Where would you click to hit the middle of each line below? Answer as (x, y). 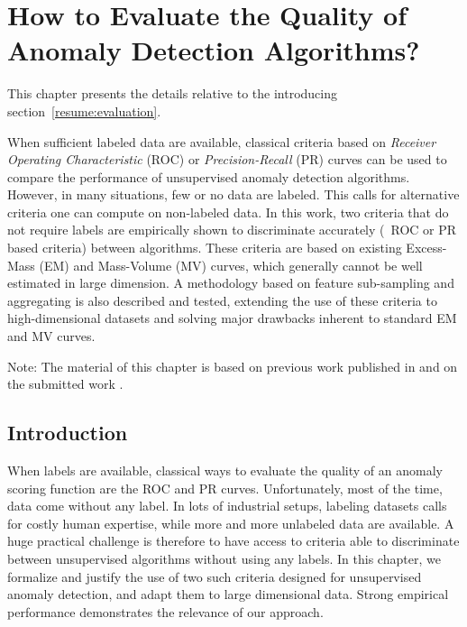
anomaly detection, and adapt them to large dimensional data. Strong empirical (228, 594)
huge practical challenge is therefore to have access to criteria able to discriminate (233, 541)
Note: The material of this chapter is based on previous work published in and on (233, 366)
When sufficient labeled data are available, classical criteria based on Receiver (222, 141)
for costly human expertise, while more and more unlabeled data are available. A (231, 523)
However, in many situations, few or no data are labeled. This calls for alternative (233, 194)
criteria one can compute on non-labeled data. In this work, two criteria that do (228, 212)
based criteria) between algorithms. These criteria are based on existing (205, 248)
